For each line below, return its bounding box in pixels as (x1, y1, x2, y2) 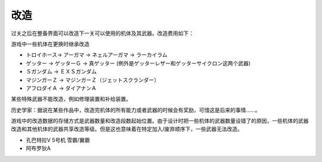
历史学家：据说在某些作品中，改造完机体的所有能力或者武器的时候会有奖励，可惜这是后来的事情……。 (11, 106, 261, 113)
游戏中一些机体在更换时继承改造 (11, 40, 89, 47)
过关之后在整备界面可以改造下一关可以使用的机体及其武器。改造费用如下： (11, 30, 194, 37)
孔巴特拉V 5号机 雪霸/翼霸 (26, 136, 90, 144)
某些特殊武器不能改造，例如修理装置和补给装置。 (11, 96, 131, 103)
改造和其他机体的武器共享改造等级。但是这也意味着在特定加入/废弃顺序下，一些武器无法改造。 (11, 125, 243, 133)
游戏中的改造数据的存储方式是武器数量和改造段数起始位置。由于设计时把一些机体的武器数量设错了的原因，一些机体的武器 (11, 117, 309, 125)
